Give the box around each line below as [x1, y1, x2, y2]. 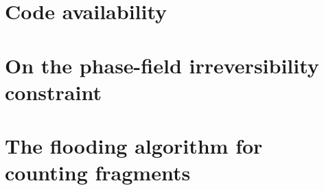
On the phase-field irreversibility [5, 51, 319, 79]
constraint [5, 78, 102, 106]
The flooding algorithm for [5, 132, 263, 160]
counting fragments [5, 158, 191, 187]
